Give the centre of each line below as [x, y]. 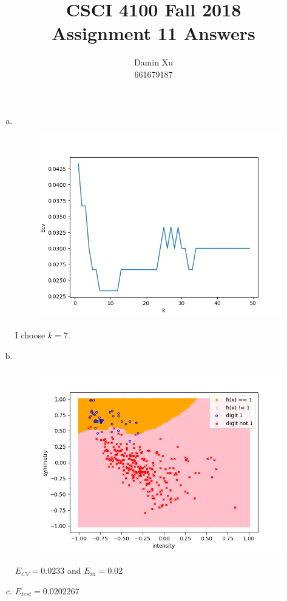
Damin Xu [154, 62]
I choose [30, 335]
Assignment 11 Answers [154, 33]
